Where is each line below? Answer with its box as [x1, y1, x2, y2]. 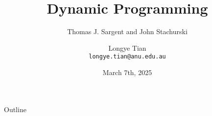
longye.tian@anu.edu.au [89, 53, 166, 60]
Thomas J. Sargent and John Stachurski [67, 26, 188, 37]
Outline [4, 104, 26, 114]
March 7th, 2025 [102, 67, 152, 77]
